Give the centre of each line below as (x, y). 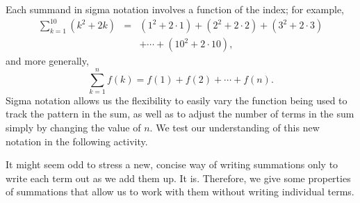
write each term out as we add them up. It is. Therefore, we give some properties (178, 178)
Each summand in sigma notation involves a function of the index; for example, (175, 9)
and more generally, (47, 61)
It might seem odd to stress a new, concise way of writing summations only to (172, 164)
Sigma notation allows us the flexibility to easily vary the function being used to (177, 100)
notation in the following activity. (77, 141)
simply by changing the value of (73, 128)
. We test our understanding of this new (235, 128)
